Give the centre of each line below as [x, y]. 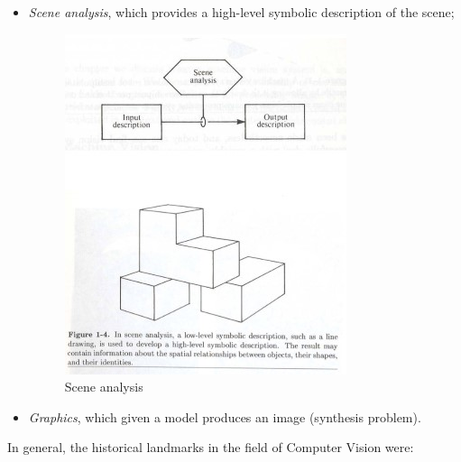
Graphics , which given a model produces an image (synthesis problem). [225, 416]
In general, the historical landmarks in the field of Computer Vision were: [211, 447]
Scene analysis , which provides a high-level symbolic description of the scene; [241, 12]
